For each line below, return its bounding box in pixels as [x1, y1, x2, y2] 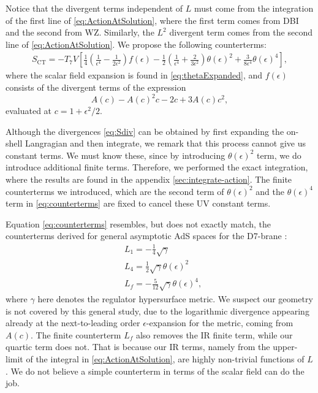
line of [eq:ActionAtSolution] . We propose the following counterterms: [6, 37, 267, 50]
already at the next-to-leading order [6, 316, 140, 329]
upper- [273, 340, 298, 353]
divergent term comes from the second [169, 26, 312, 39]
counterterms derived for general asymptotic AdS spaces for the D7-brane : [6, 229, 287, 242]
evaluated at [6, 104, 52, 117]
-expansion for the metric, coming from [146, 316, 293, 329]
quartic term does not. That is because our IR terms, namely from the [6, 340, 270, 353]
